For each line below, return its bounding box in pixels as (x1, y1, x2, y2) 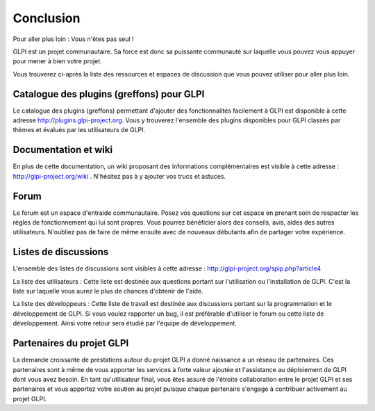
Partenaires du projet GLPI (12, 337, 129, 349)
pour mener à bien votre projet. (12, 57, 102, 65)
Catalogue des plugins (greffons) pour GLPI (12, 88, 205, 100)
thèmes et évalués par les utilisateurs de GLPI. (12, 126, 146, 134)
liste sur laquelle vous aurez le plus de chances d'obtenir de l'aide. (12, 287, 204, 296)
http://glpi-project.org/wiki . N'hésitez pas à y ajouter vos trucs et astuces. (12, 172, 226, 180)
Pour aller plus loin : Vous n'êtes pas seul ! (12, 35, 135, 43)
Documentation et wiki (12, 144, 113, 156)
